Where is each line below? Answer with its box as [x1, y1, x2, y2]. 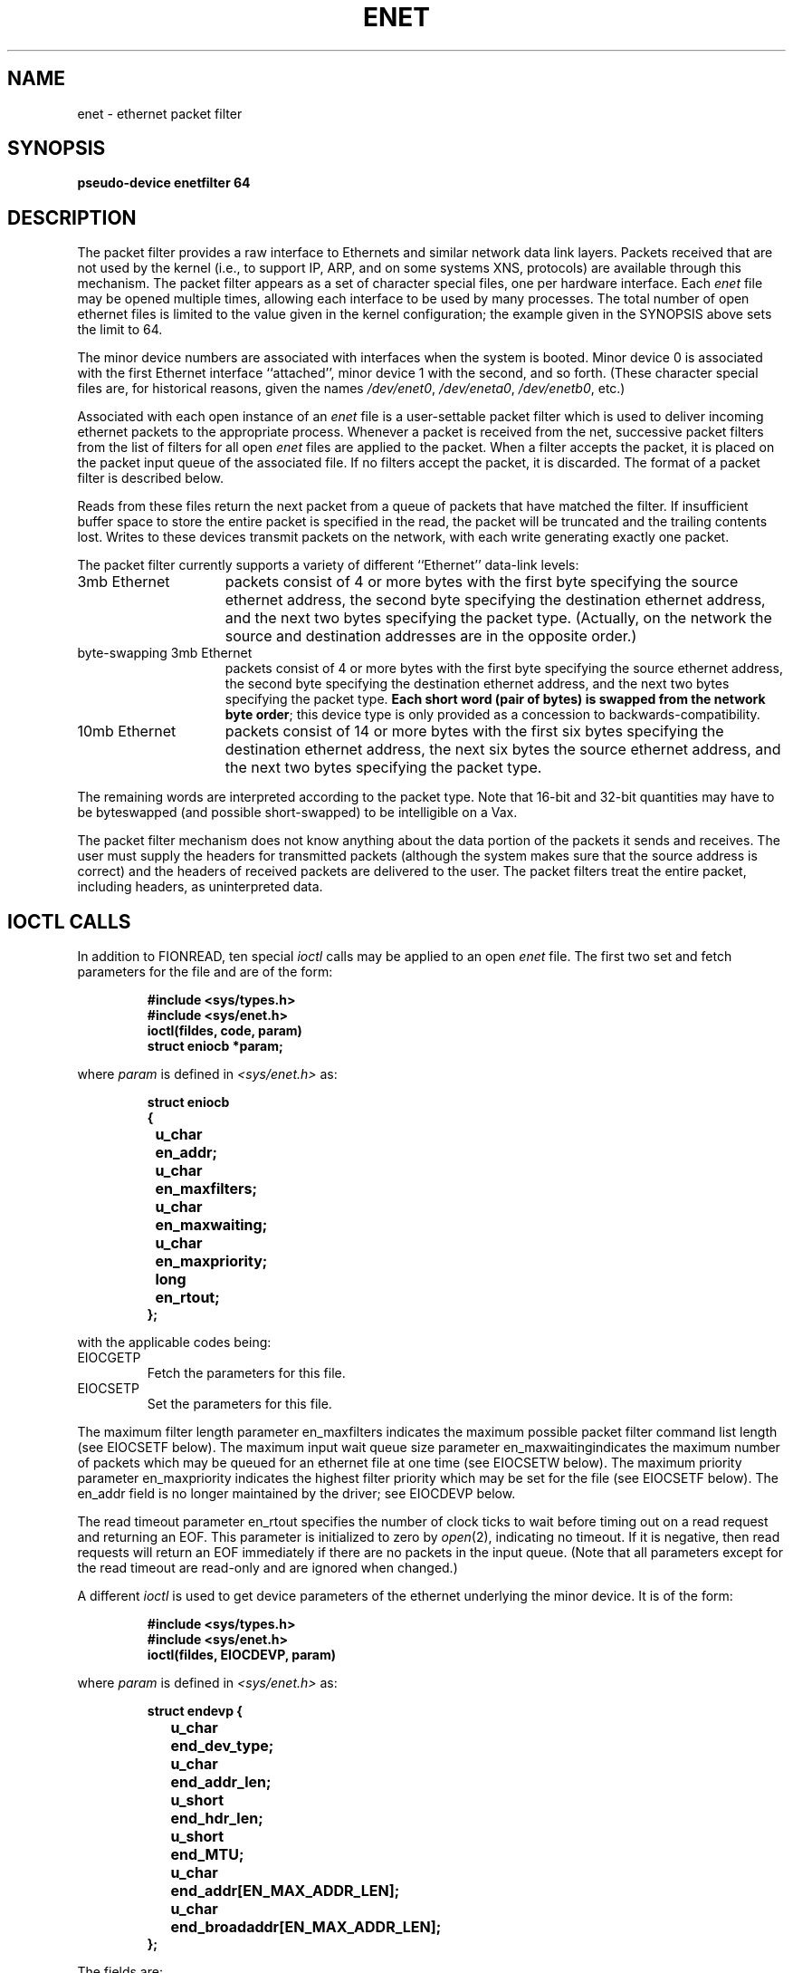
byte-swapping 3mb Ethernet [77, 645, 253, 661]
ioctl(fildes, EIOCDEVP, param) [147, 1647, 336, 1663]
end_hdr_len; [170, 1809, 263, 1828]
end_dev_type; [170, 1737, 274, 1756]
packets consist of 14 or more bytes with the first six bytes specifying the [225, 722, 724, 741]
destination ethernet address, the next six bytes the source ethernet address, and [225, 740, 781, 759]
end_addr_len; [170, 1773, 272, 1792]
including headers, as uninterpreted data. [77, 879, 323, 895]
